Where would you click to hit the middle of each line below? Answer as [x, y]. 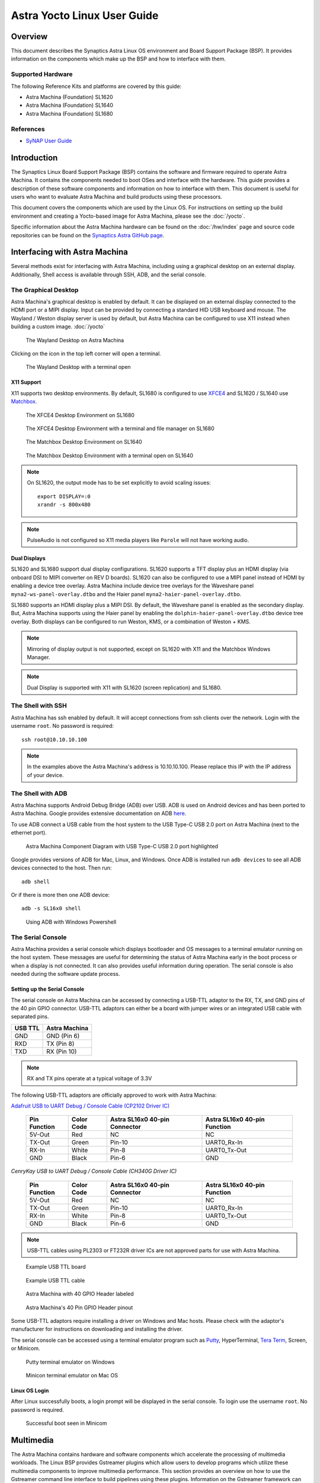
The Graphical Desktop [45, 289]
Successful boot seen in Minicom [66, 1423]
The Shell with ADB [39, 793]
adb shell [36, 881]
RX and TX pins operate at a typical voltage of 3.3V [89, 1078]
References [28, 129]
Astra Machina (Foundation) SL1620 [69, 97]
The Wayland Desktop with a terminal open [78, 367]
